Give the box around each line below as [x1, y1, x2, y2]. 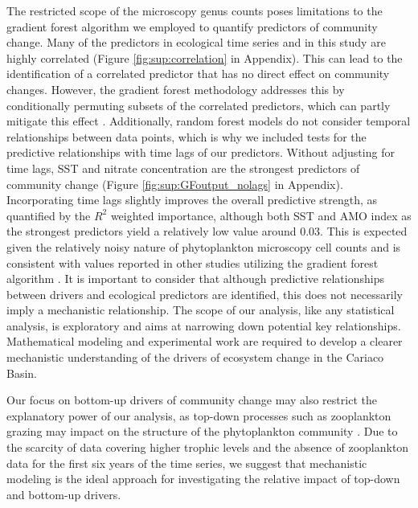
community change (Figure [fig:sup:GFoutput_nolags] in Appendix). [6, 175, 343, 192]
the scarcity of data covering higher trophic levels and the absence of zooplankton [6, 439, 409, 456]
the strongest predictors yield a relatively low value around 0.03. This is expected [6, 223, 408, 240]
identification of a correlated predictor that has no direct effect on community [6, 65, 390, 82]
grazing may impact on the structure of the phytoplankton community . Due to [6, 423, 398, 440]
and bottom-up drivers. [6, 485, 121, 502]
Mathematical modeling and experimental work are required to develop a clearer [6, 333, 403, 350]
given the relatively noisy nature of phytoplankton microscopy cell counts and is [6, 238, 401, 255]
